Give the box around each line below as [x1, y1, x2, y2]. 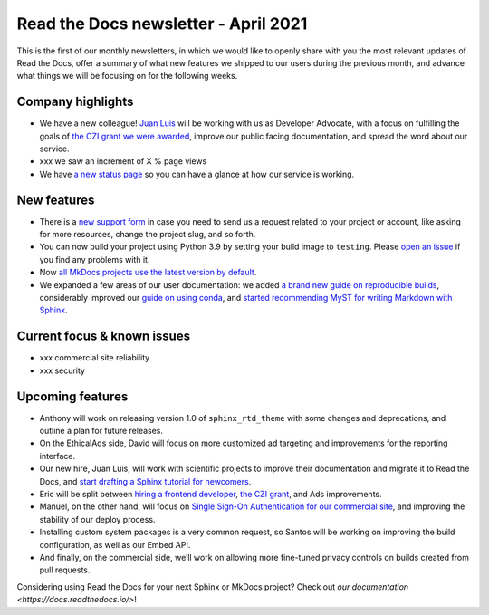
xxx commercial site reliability [39, 352, 150, 363]
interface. [39, 450, 76, 461]
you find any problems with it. [39, 254, 150, 264]
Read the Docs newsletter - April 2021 [16, 14, 308, 34]
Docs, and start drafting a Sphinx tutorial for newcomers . [39, 476, 252, 486]
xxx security [39, 365, 86, 376]
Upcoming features [16, 389, 129, 404]
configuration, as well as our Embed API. [39, 539, 191, 550]
